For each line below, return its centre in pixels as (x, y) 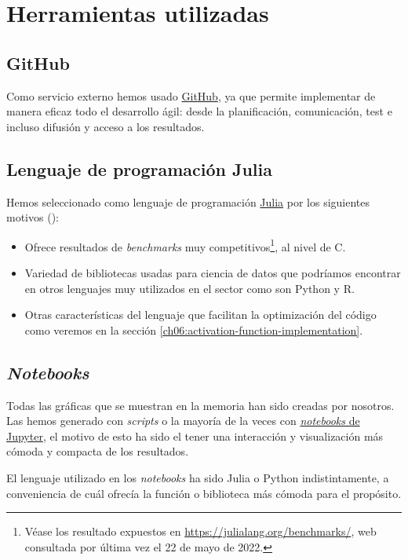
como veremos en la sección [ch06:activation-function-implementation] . (194, 329)
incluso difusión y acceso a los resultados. (106, 126)
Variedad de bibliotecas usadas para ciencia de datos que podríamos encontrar (213, 273)
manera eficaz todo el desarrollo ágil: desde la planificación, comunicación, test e (199, 111)
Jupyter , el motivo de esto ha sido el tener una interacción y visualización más (195, 436)
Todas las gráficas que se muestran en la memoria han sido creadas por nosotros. (200, 405)
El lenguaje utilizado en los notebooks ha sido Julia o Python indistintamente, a (198, 477)
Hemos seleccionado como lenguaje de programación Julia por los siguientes (188, 201)
